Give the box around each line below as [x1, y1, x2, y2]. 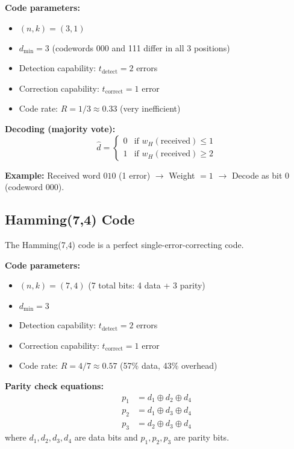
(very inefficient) [120, 102, 181, 115]
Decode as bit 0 [231, 168, 290, 181]
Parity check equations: [5, 379, 104, 392]
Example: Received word [5, 168, 101, 181]
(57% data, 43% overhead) [120, 359, 217, 372]
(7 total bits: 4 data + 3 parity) [88, 279, 205, 291]
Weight [169, 168, 195, 181]
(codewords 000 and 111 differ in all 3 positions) [52, 41, 230, 54]
